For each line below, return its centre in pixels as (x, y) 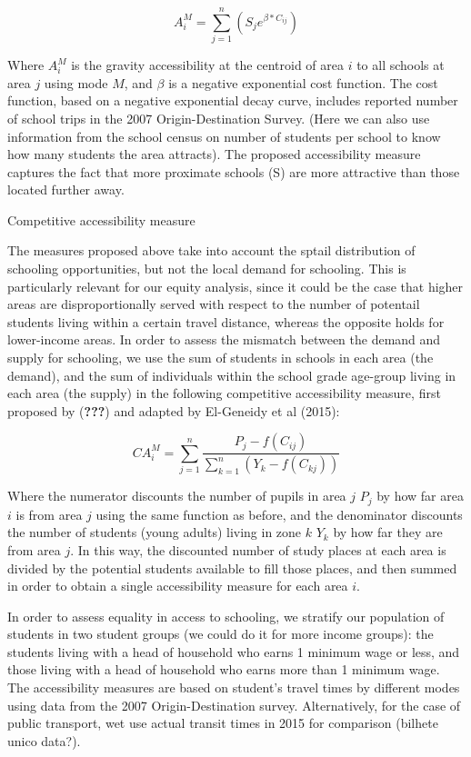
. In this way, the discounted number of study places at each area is (258, 549)
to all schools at (401, 65)
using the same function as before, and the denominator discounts (279, 514)
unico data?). (44, 740)
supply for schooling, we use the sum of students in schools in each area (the (220, 358)
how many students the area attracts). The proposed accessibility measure (214, 154)
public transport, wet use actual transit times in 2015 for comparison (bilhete (223, 723)
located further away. (66, 189)
